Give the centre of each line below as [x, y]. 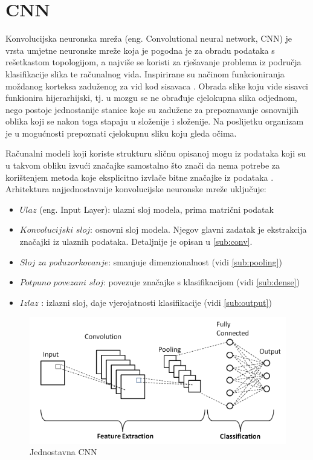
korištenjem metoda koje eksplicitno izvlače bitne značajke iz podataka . [140, 177]
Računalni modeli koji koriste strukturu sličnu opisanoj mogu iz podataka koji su [156, 153]
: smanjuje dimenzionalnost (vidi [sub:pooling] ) [195, 261]
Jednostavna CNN [63, 452]
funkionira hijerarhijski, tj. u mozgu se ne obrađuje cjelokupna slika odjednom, [151, 98]
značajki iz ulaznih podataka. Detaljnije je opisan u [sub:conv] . [136, 241]
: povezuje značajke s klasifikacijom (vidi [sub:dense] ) [202, 282]
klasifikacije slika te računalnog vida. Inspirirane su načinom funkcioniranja [145, 73]
